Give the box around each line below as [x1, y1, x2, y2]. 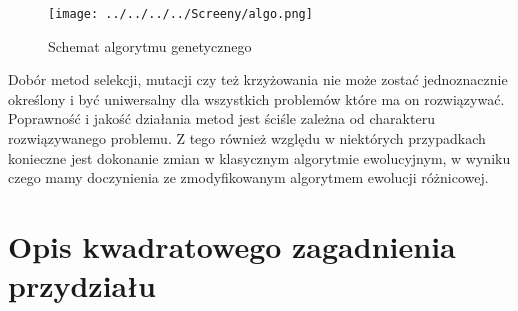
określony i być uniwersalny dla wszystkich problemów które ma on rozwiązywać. [8, 88, 505, 109]
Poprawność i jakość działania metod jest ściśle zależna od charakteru [8, 108, 435, 129]
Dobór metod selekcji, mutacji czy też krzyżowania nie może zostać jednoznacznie [8, 69, 508, 90]
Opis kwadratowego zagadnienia [8, 226, 456, 266]
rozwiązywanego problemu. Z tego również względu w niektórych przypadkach [8, 128, 486, 149]
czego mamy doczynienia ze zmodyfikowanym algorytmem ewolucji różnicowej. [8, 167, 489, 188]
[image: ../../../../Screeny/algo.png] [48, 7, 313, 21]
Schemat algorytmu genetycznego [48, 35, 252, 56]
